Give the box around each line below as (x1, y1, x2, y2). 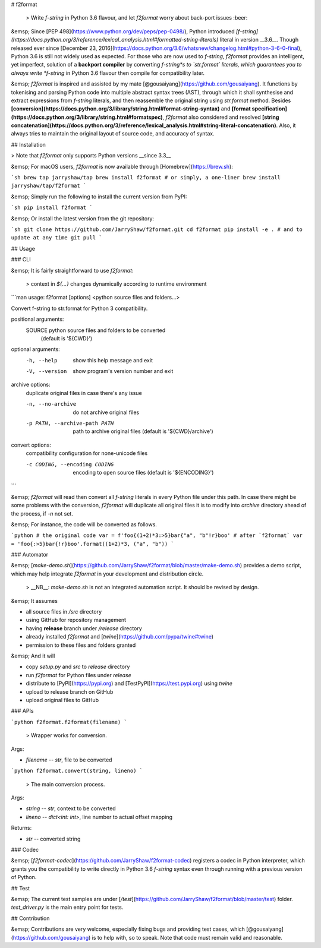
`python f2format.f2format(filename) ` (11, 719, 127, 725)
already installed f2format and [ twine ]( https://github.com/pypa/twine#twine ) (26, 633, 214, 640)
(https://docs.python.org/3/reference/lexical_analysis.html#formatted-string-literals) (11, 36, 219, 43)
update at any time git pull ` (11, 235, 102, 241)
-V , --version (26, 368, 67, 375)
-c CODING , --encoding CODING (26, 461, 114, 467)
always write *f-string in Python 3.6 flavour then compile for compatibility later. (11, 69, 205, 77)
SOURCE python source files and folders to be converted (26, 327, 166, 334)
